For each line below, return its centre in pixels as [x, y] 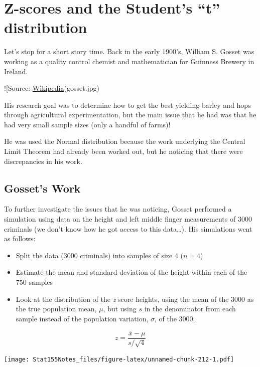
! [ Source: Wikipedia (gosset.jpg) [52, 88]
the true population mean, [56, 309]
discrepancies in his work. [43, 161]
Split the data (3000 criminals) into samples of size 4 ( [100, 255]
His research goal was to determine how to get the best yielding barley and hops [127, 105]
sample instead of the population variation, [82, 318]
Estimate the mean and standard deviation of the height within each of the [132, 272]
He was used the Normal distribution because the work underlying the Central [125, 141]
